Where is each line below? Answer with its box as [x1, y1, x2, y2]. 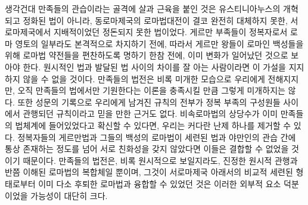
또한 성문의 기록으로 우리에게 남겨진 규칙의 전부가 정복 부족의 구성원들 [17, 95, 281, 108]
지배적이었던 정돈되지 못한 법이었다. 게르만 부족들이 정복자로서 [53, 26, 288, 38]
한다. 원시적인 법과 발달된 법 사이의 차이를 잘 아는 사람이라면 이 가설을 [23, 60, 286, 73]
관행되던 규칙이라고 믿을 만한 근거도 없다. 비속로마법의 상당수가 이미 [23, 107, 278, 120]
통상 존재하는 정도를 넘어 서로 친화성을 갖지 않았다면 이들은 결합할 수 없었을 [5, 142, 289, 155]
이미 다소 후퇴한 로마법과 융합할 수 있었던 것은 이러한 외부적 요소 [38, 177, 281, 190]
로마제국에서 [5, 26, 51, 38]
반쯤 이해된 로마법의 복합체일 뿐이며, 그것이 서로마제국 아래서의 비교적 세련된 [5, 166, 293, 178]
